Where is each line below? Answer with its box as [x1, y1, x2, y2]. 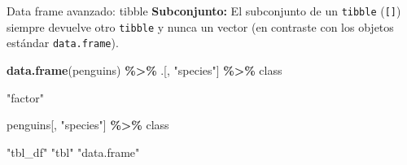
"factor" [7, 89, 44, 106]
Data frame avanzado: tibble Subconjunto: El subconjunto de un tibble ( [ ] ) [7, 2, 401, 19]
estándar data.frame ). [7, 34, 119, 51]
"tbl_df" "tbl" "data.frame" [7, 143, 140, 160]
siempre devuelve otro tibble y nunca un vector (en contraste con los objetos [7, 18, 394, 35]
